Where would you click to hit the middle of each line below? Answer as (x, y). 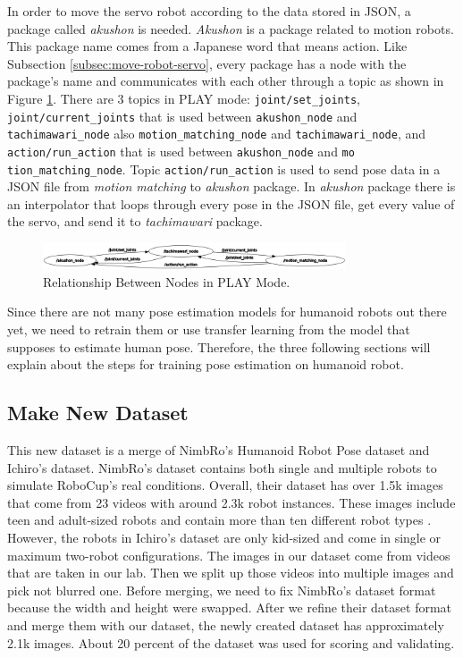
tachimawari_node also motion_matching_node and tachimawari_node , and (217, 134)
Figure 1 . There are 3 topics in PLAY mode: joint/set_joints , (184, 98)
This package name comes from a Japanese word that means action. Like (207, 46)
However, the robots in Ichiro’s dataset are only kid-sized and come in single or (224, 537)
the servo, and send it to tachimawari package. (135, 221)
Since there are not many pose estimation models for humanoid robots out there (227, 312)
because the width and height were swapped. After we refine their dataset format (230, 607)
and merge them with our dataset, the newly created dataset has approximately (226, 624)
